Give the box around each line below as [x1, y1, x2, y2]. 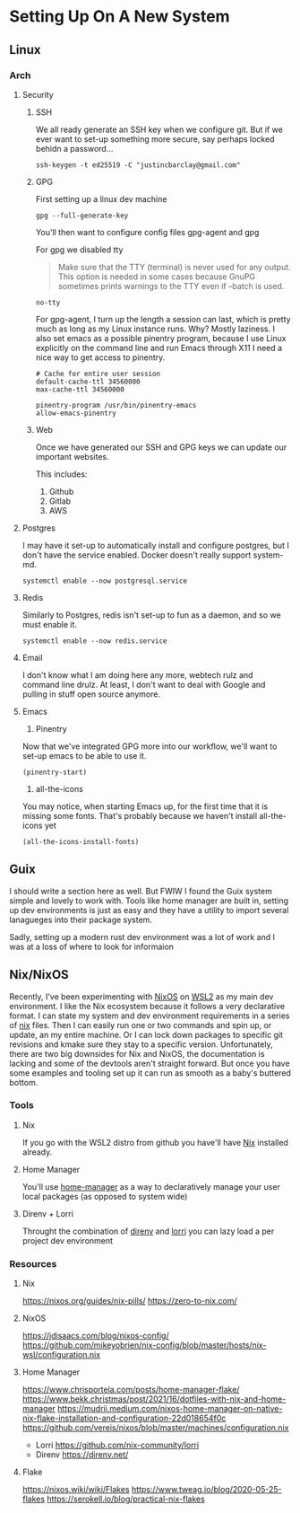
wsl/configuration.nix [21, 1350, 101, 1360]
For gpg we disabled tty [35, 244, 124, 255]
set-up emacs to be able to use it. [21, 750, 147, 761]
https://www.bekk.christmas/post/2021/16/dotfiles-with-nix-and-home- [21, 1394, 287, 1404]
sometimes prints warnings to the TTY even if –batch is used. [57, 280, 285, 291]
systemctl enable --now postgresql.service [21, 576, 188, 585]
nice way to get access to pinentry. [35, 352, 166, 363]
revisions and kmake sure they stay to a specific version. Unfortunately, [9, 1039, 273, 1050]
